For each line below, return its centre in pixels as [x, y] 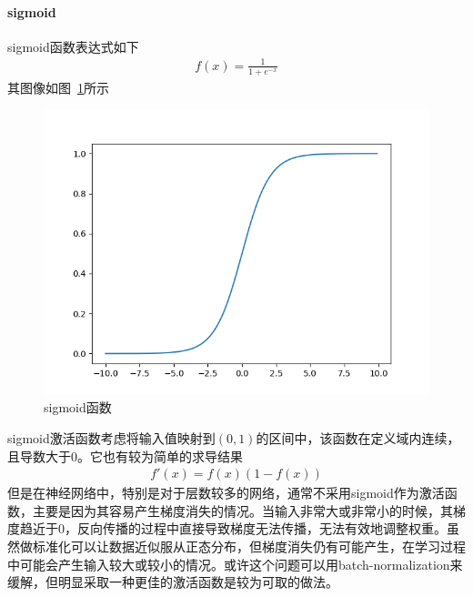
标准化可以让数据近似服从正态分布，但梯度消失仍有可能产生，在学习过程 [249, 546]
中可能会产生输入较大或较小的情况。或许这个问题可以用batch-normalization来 [235, 564]
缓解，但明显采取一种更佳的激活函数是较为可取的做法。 [173, 582]
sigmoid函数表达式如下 [73, 46]
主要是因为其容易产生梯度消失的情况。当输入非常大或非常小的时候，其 [242, 510]
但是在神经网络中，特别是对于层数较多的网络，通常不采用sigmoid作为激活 [226, 493]
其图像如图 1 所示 [58, 87]
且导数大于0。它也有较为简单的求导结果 [125, 455]
